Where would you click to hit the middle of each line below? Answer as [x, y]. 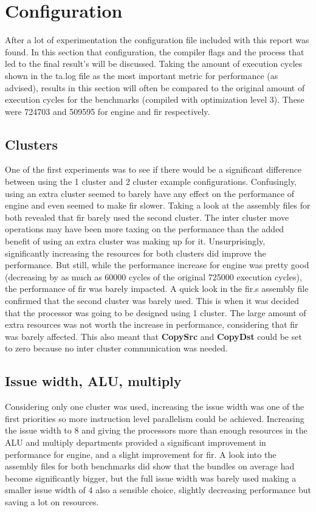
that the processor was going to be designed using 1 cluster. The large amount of [156, 312]
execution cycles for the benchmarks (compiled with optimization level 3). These [155, 99]
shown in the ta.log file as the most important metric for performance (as [142, 75]
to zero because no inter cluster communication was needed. [116, 348]
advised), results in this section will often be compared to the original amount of [155, 87]
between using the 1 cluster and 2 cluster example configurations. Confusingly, [151, 182]
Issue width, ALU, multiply [93, 381]
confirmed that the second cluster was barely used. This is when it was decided [152, 301]
